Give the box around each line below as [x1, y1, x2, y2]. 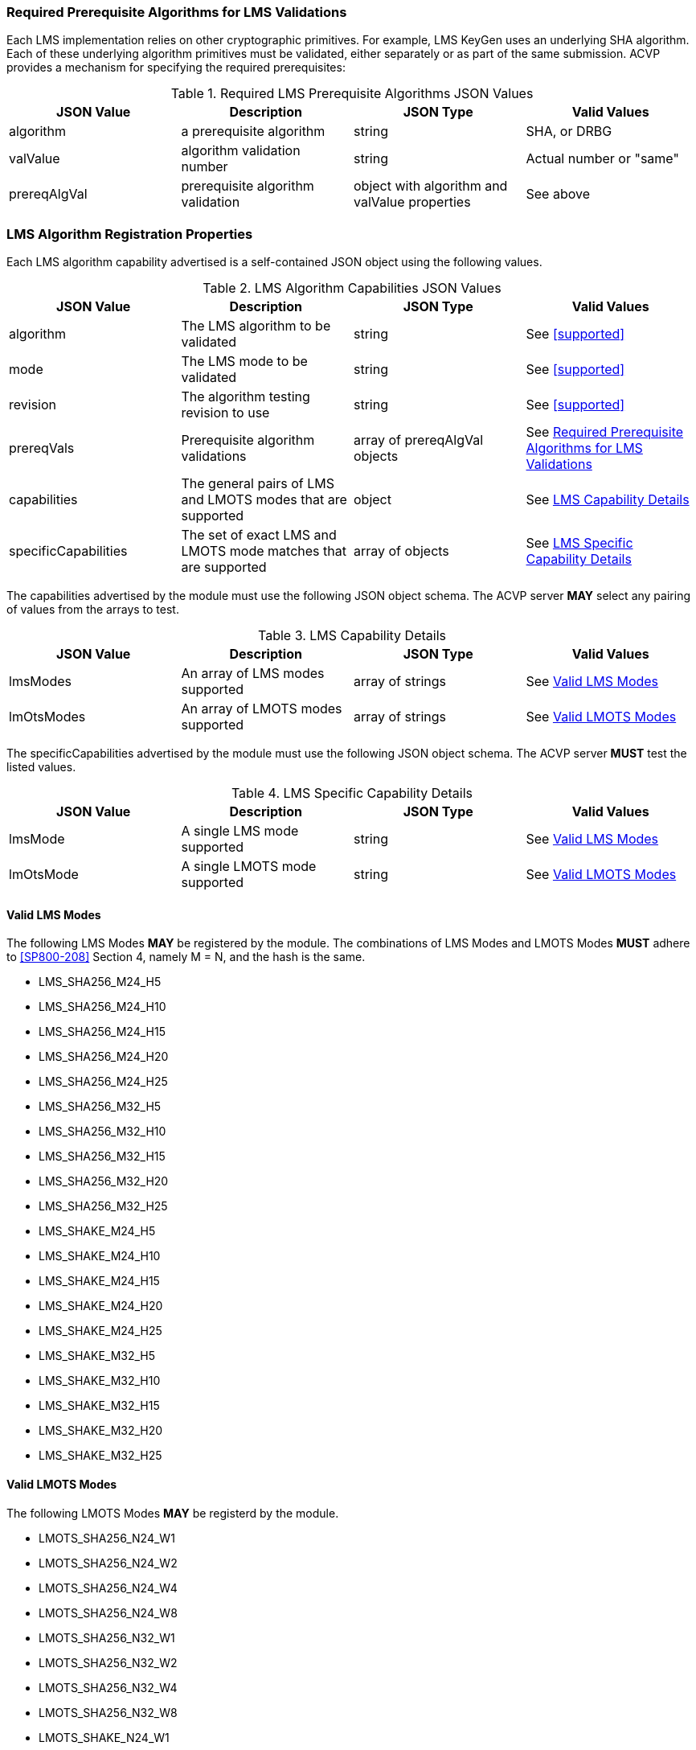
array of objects [354, 543, 449, 560]
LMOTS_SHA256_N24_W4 [39, 1580, 178, 1595]
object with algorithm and [354, 178, 508, 195]
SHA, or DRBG [526, 123, 612, 140]
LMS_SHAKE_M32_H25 [39, 1448, 162, 1463]
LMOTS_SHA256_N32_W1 [39, 1630, 175, 1645]
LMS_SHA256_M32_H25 [39, 1199, 168, 1214]
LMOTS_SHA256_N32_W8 [39, 1705, 178, 1719]
